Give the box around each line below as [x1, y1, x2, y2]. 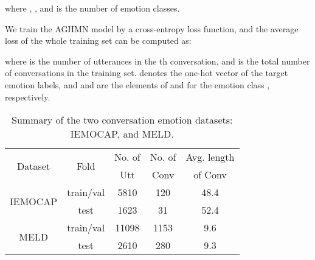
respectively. [5, 90, 50, 103]
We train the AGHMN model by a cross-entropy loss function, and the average [5, 22, 299, 35]
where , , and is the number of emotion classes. [5, 2, 180, 14]
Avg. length [185, 150, 235, 164]
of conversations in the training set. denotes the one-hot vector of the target [5, 66, 288, 79]
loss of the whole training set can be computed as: [5, 34, 192, 47]
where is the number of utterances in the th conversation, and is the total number [5, 54, 310, 67]
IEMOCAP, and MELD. [70, 127, 174, 141]
